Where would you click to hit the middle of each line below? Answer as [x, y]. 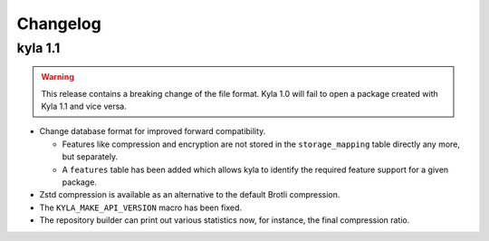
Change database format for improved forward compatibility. [153, 131]
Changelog [59, 24]
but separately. [90, 157]
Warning [58, 77]
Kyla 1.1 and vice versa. [84, 106]
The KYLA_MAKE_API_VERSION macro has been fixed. [141, 207]
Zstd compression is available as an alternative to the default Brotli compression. [190, 195]
